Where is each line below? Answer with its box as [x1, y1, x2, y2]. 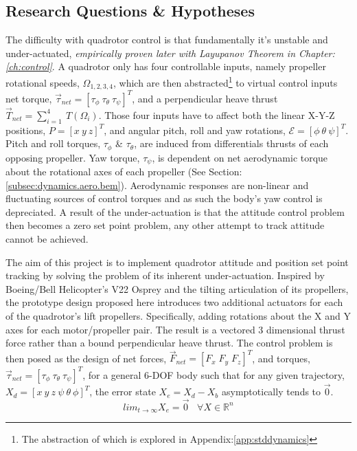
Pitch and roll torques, [5, 136, 101, 151]
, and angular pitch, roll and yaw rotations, [104, 122, 286, 137]
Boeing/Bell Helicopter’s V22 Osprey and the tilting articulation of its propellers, [5, 281, 349, 296]
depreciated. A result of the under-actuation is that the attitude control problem [5, 204, 345, 219]
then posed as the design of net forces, [5, 351, 167, 365]
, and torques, [252, 351, 310, 365]
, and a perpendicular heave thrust [132, 91, 278, 105]
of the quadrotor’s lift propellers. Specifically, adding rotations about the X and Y [5, 309, 351, 323]
